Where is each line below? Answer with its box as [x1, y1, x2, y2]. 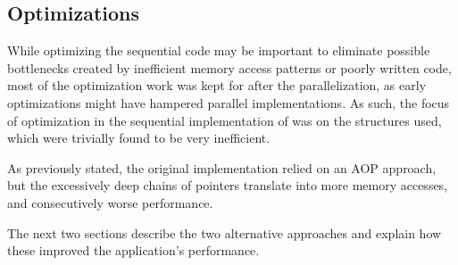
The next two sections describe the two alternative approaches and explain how [7, 223, 442, 242]
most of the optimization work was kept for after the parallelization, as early [7, 76, 427, 95]
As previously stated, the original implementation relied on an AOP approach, [7, 158, 437, 177]
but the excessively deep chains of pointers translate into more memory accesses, [7, 176, 448, 195]
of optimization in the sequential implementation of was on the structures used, [7, 111, 442, 129]
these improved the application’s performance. [7, 241, 260, 260]
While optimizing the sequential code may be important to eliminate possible [7, 41, 430, 60]
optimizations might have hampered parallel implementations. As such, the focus [7, 93, 450, 112]
